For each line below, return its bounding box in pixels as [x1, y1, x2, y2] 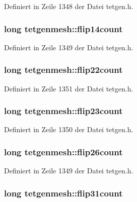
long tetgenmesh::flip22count [4, 63, 123, 76]
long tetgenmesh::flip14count [4, 22, 123, 35]
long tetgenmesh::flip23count [4, 105, 123, 117]
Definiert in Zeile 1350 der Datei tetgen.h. [4, 124, 133, 135]
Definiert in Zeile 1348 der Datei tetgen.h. [4, 1, 133, 11]
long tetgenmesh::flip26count [4, 145, 123, 158]
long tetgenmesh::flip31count [4, 186, 123, 199]
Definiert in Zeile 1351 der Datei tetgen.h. [4, 83, 133, 93]
